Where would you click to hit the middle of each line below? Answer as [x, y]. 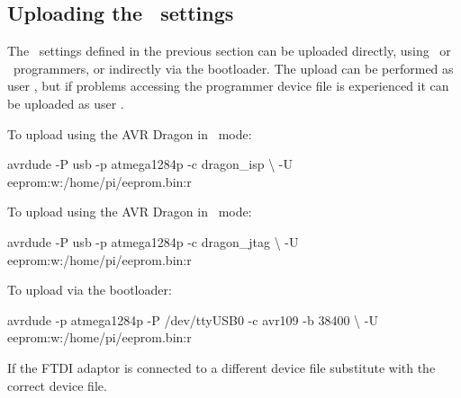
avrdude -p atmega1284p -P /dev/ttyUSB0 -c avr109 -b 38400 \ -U [193, 319]
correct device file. [57, 385]
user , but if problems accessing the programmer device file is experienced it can [228, 86]
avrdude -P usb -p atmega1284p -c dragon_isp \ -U [150, 164]
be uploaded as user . [66, 103]
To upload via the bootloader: [90, 290]
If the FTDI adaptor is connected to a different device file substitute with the [221, 367]
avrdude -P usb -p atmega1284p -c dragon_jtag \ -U [153, 241]
